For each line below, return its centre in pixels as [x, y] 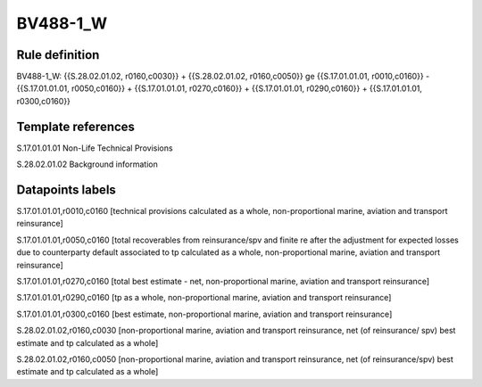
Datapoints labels [66, 189]
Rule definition [58, 55]
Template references [76, 126]
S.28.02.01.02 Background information [87, 164]
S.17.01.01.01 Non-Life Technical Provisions [95, 148]
